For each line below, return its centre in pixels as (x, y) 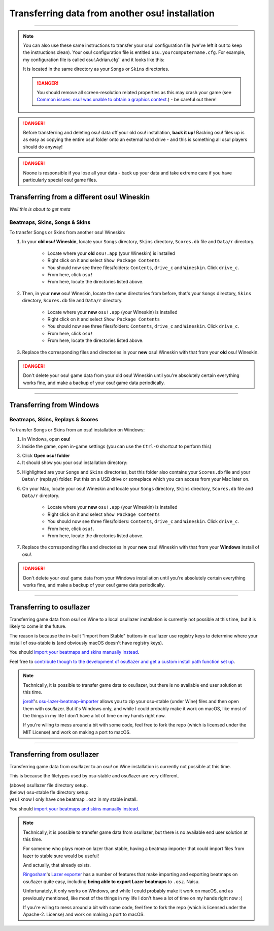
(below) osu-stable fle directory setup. (49, 792)
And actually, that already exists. (57, 865)
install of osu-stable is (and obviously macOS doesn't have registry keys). (86, 643)
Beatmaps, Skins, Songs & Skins (50, 222)
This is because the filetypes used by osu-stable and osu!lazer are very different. (94, 776)
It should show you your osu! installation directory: (75, 462)
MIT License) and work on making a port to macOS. (77, 732)
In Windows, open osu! (46, 439)
